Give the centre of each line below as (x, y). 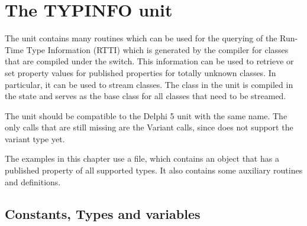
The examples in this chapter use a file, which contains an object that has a (142, 158)
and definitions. (33, 181)
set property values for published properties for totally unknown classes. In (140, 72)
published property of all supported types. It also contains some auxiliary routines (154, 170)
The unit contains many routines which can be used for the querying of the (141, 38)
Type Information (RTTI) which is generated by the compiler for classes (157, 49)
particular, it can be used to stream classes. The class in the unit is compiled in (149, 84)
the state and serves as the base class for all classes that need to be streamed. (146, 96)
